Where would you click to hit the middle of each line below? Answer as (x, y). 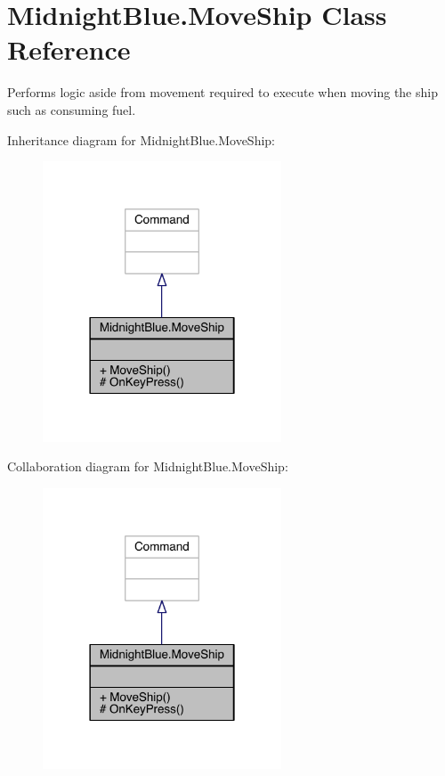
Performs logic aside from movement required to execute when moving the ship (222, 92)
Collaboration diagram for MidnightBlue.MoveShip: (148, 466)
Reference (69, 49)
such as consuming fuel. (72, 109)
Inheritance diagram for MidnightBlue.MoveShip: (141, 139)
